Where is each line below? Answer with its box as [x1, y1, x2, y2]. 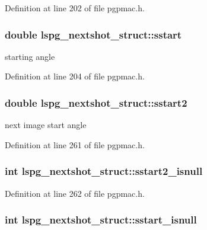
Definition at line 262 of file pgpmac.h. [5, 187, 145, 199]
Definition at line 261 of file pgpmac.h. [5, 138, 145, 151]
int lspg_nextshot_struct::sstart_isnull [5, 212, 197, 227]
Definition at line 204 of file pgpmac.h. [5, 70, 145, 82]
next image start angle [5, 119, 87, 131]
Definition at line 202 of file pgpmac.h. [5, 2, 145, 14]
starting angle [5, 50, 55, 62]
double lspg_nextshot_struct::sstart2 [5, 95, 187, 110]
